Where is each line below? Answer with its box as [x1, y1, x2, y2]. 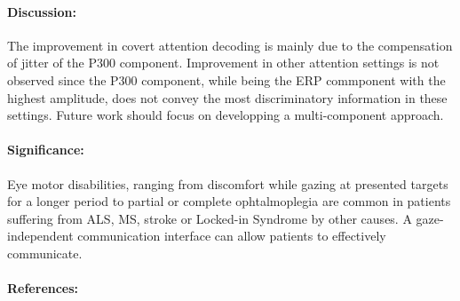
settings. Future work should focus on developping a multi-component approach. [7, 106, 444, 124]
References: [7, 279, 79, 297]
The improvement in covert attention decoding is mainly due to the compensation [7, 36, 453, 54]
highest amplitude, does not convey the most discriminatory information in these [7, 88, 448, 107]
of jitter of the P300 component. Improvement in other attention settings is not [7, 53, 440, 72]
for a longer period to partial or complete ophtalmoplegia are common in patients [7, 192, 451, 210]
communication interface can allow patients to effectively [77, 226, 386, 245]
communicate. [7, 243, 83, 262]
